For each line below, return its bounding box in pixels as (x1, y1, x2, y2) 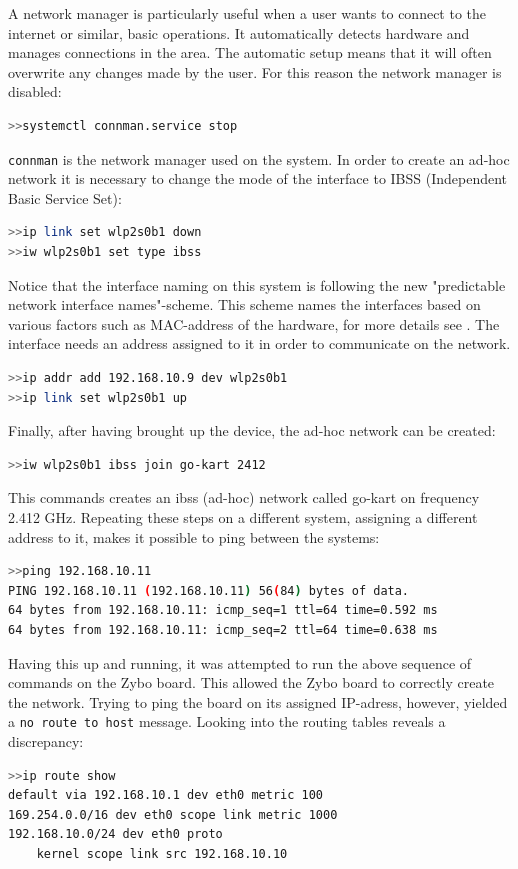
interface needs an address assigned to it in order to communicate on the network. (8, 333, 511, 354)
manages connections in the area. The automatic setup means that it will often (8, 42, 492, 63)
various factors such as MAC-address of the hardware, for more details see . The (8, 313, 500, 334)
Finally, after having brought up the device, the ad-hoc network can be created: (8, 420, 496, 441)
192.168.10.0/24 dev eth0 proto (8, 827, 223, 842)
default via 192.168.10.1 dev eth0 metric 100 (8, 788, 323, 803)
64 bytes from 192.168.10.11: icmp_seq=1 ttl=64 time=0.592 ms (8, 603, 438, 618)
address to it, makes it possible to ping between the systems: (8, 526, 380, 547)
